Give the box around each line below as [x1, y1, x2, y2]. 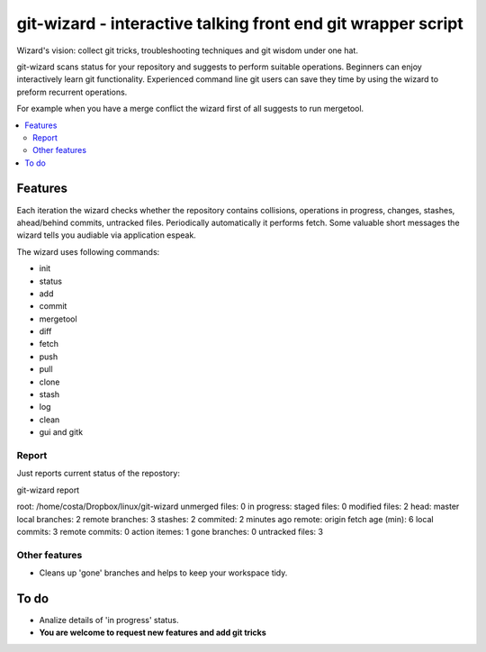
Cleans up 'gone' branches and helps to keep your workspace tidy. [39, 567, 288, 578]
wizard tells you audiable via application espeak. [16, 230, 197, 240]
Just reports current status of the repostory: [16, 468, 180, 479]
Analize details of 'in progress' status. [39, 614, 179, 625]
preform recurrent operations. [16, 86, 128, 97]
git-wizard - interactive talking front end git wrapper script [16, 14, 463, 33]
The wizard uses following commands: [16, 246, 160, 257]
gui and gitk [39, 427, 84, 438]
